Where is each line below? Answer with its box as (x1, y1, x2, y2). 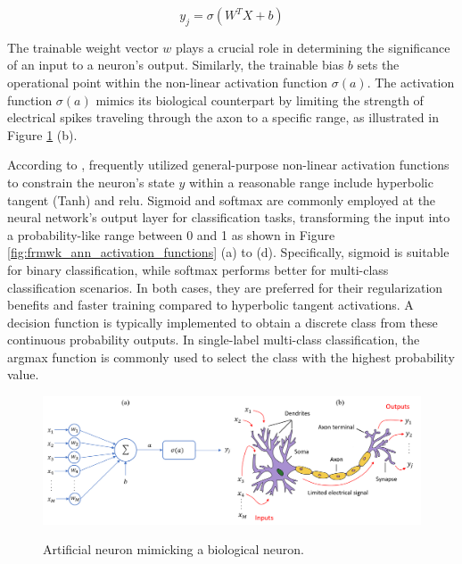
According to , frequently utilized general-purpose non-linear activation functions (7, 155, 450, 174)
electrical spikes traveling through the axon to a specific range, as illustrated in (7, 108, 439, 127)
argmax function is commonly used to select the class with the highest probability (7, 347, 455, 366)
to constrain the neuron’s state (7, 172, 175, 191)
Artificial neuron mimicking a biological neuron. (43, 540, 304, 559)
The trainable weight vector (7, 37, 159, 56)
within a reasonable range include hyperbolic (188, 172, 433, 191)
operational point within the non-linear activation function (7, 72, 328, 91)
